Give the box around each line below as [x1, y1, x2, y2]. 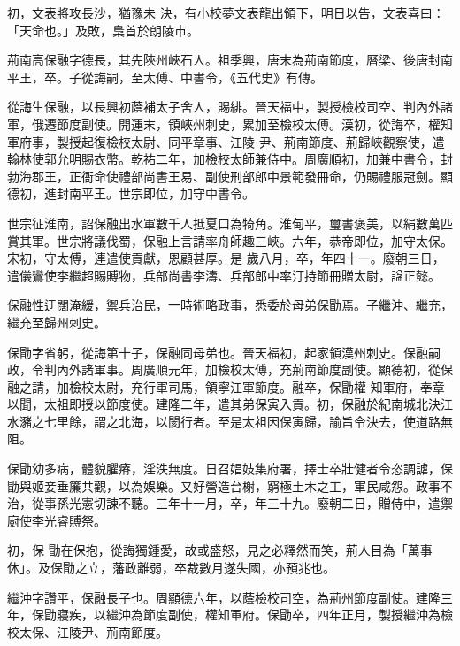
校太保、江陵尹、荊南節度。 [7, 622, 168, 641]
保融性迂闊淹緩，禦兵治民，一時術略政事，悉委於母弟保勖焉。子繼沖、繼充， [7, 296, 453, 314]
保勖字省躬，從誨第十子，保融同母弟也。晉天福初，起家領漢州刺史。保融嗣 [7, 342, 441, 361]
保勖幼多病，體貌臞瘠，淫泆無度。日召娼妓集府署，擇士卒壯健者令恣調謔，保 [7, 459, 453, 478]
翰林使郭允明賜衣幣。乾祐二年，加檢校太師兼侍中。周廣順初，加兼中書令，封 [7, 150, 453, 168]
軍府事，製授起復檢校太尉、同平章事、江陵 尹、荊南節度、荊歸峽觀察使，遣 [7, 132, 445, 150]
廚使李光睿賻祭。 [7, 511, 106, 529]
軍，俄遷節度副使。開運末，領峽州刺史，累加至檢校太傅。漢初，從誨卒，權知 [7, 114, 453, 133]
